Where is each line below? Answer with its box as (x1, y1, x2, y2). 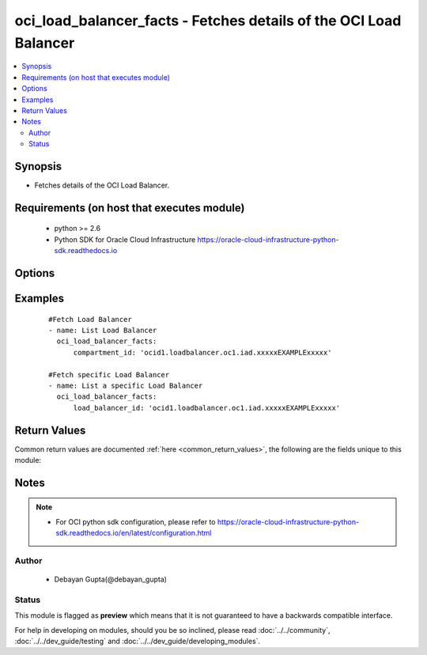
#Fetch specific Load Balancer (48, 370, 170, 379)
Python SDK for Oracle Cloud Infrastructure (54, 234, 196, 244)
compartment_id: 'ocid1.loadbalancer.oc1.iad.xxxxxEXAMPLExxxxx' (73, 348, 332, 357)
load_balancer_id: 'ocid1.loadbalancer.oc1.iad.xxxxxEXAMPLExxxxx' (73, 403, 341, 412)
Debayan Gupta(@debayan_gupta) (54, 574, 168, 585)
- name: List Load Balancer (48, 325, 157, 335)
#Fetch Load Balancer (48, 315, 132, 324)
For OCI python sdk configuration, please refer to (55, 517, 216, 526)
